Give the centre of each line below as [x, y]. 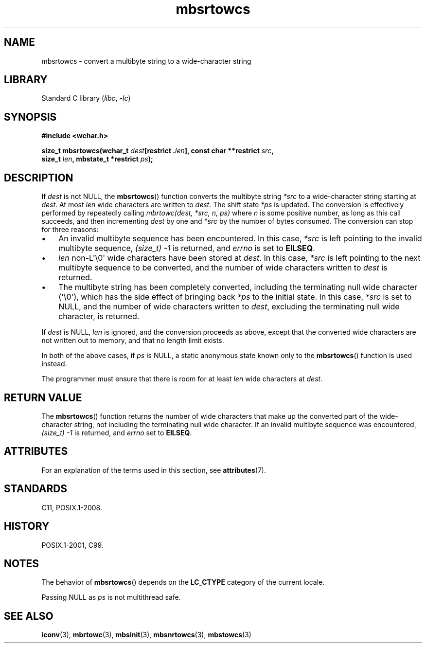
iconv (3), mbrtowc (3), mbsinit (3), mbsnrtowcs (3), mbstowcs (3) [146, 635]
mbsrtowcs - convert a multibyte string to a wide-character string [146, 61]
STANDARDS [36, 489]
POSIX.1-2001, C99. [72, 545]
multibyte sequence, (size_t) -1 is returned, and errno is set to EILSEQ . [187, 248]
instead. [54, 364]
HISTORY [27, 526]
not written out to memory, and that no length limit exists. [133, 341]
